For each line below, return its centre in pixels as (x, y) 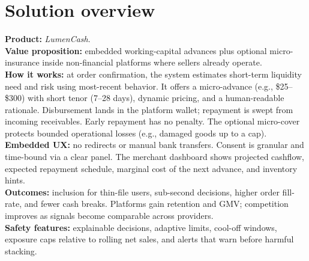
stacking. (21, 250)
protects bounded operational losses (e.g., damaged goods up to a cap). (136, 133)
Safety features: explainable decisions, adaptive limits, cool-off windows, (141, 227)
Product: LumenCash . (48, 39)
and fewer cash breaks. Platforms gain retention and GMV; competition (156, 204)
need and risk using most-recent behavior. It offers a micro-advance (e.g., (139, 86)
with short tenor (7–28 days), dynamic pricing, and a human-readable (156, 98)
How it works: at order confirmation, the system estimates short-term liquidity (153, 74)
